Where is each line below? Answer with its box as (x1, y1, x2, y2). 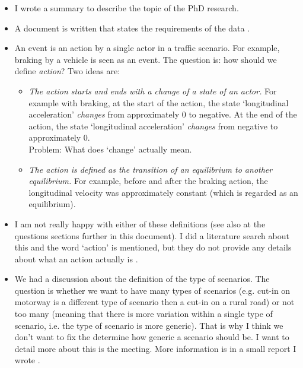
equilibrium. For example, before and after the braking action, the (28, 175, 268, 187)
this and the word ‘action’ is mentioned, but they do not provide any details (14, 241, 292, 253)
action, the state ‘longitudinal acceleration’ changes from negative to (28, 119, 278, 132)
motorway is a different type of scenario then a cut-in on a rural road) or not (14, 296, 295, 308)
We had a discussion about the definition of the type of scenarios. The (14, 272, 270, 285)
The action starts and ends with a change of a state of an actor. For (28, 84, 277, 97)
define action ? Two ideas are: (14, 65, 120, 77)
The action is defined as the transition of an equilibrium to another (28, 163, 273, 175)
